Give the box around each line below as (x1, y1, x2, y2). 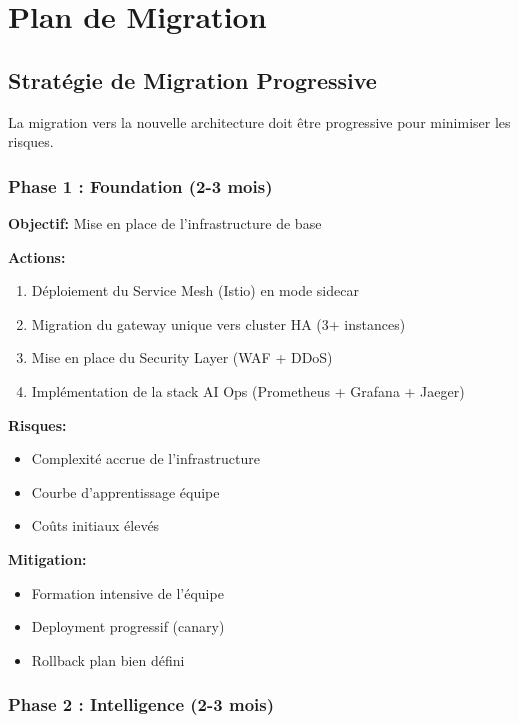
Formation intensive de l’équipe (31, 582, 224, 603)
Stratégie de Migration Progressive (8, 64, 377, 95)
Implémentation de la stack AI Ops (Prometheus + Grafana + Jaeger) (31, 380, 465, 401)
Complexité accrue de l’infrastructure (31, 448, 260, 469)
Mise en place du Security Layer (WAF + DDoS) (31, 347, 333, 368)
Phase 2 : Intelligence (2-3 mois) (8, 692, 275, 717)
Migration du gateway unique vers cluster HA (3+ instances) (31, 313, 406, 334)
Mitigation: (8, 548, 87, 569)
